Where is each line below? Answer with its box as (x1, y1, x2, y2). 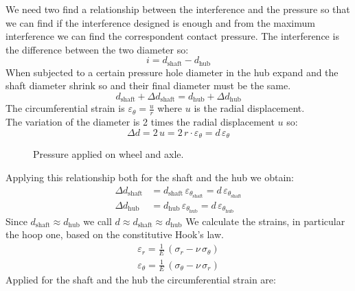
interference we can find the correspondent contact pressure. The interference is (5, 29, 339, 43)
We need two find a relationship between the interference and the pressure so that (5, 2, 350, 16)
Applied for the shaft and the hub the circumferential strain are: (5, 272, 276, 287)
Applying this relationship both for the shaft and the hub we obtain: (5, 170, 294, 184)
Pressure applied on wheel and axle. (33, 147, 184, 161)
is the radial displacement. (194, 101, 305, 115)
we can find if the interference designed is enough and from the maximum (5, 15, 315, 30)
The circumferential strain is (5, 101, 125, 115)
